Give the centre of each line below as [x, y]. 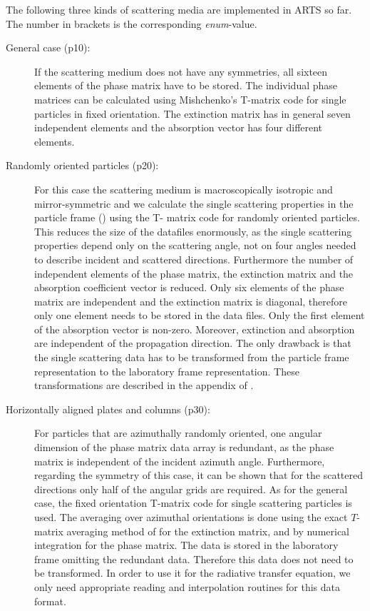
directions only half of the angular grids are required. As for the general [191, 489]
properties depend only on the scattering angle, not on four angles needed [195, 245]
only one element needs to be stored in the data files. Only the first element [200, 315]
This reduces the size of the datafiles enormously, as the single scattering [193, 231]
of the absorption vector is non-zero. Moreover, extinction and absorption [195, 329]
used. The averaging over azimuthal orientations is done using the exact [191, 517]
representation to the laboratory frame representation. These [167, 371]
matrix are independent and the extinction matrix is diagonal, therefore [191, 301]
